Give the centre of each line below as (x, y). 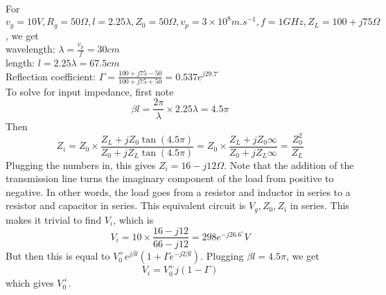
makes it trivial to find (54, 219)
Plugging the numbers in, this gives (81, 164)
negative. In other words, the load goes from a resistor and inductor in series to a (178, 191)
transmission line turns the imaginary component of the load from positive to (170, 178)
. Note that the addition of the (289, 164)
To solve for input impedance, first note (90, 91)
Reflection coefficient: (51, 76)
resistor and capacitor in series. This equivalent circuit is (126, 205)
